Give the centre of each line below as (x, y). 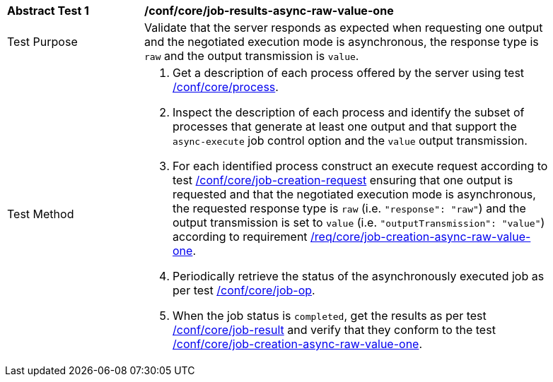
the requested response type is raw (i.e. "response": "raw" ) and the (349, 208)
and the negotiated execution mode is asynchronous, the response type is (342, 42)
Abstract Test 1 (48, 11)
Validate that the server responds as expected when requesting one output (344, 28)
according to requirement (240, 237)
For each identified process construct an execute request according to (360, 166)
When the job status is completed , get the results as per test (330, 316)
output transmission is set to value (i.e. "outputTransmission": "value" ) (359, 222)
